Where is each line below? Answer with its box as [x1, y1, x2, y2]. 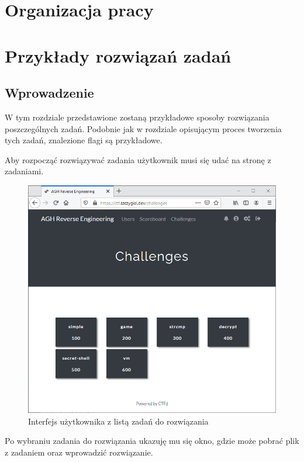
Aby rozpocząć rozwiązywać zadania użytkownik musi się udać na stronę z [5, 153, 271, 166]
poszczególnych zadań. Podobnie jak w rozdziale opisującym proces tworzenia [5, 122, 282, 135]
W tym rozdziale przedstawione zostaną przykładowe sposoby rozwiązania [5, 111, 270, 123]
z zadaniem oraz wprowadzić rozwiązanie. [5, 446, 153, 458]
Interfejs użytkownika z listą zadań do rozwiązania [28, 415, 209, 427]
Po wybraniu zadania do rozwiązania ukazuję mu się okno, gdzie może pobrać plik [5, 435, 299, 447]
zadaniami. [5, 165, 44, 177]
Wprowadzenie [5, 84, 94, 102]
